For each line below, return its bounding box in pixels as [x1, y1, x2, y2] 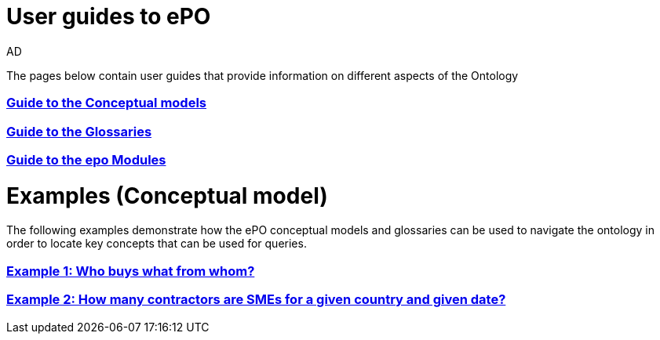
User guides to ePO [6, 3, 211, 30]
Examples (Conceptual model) [6, 182, 328, 209]
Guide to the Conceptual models [6, 95, 207, 111]
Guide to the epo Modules [6, 151, 166, 168]
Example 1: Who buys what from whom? [6, 262, 255, 279]
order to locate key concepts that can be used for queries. [6, 237, 307, 251]
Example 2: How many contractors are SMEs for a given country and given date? [6, 291, 506, 308]
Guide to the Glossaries [6, 123, 152, 139]
